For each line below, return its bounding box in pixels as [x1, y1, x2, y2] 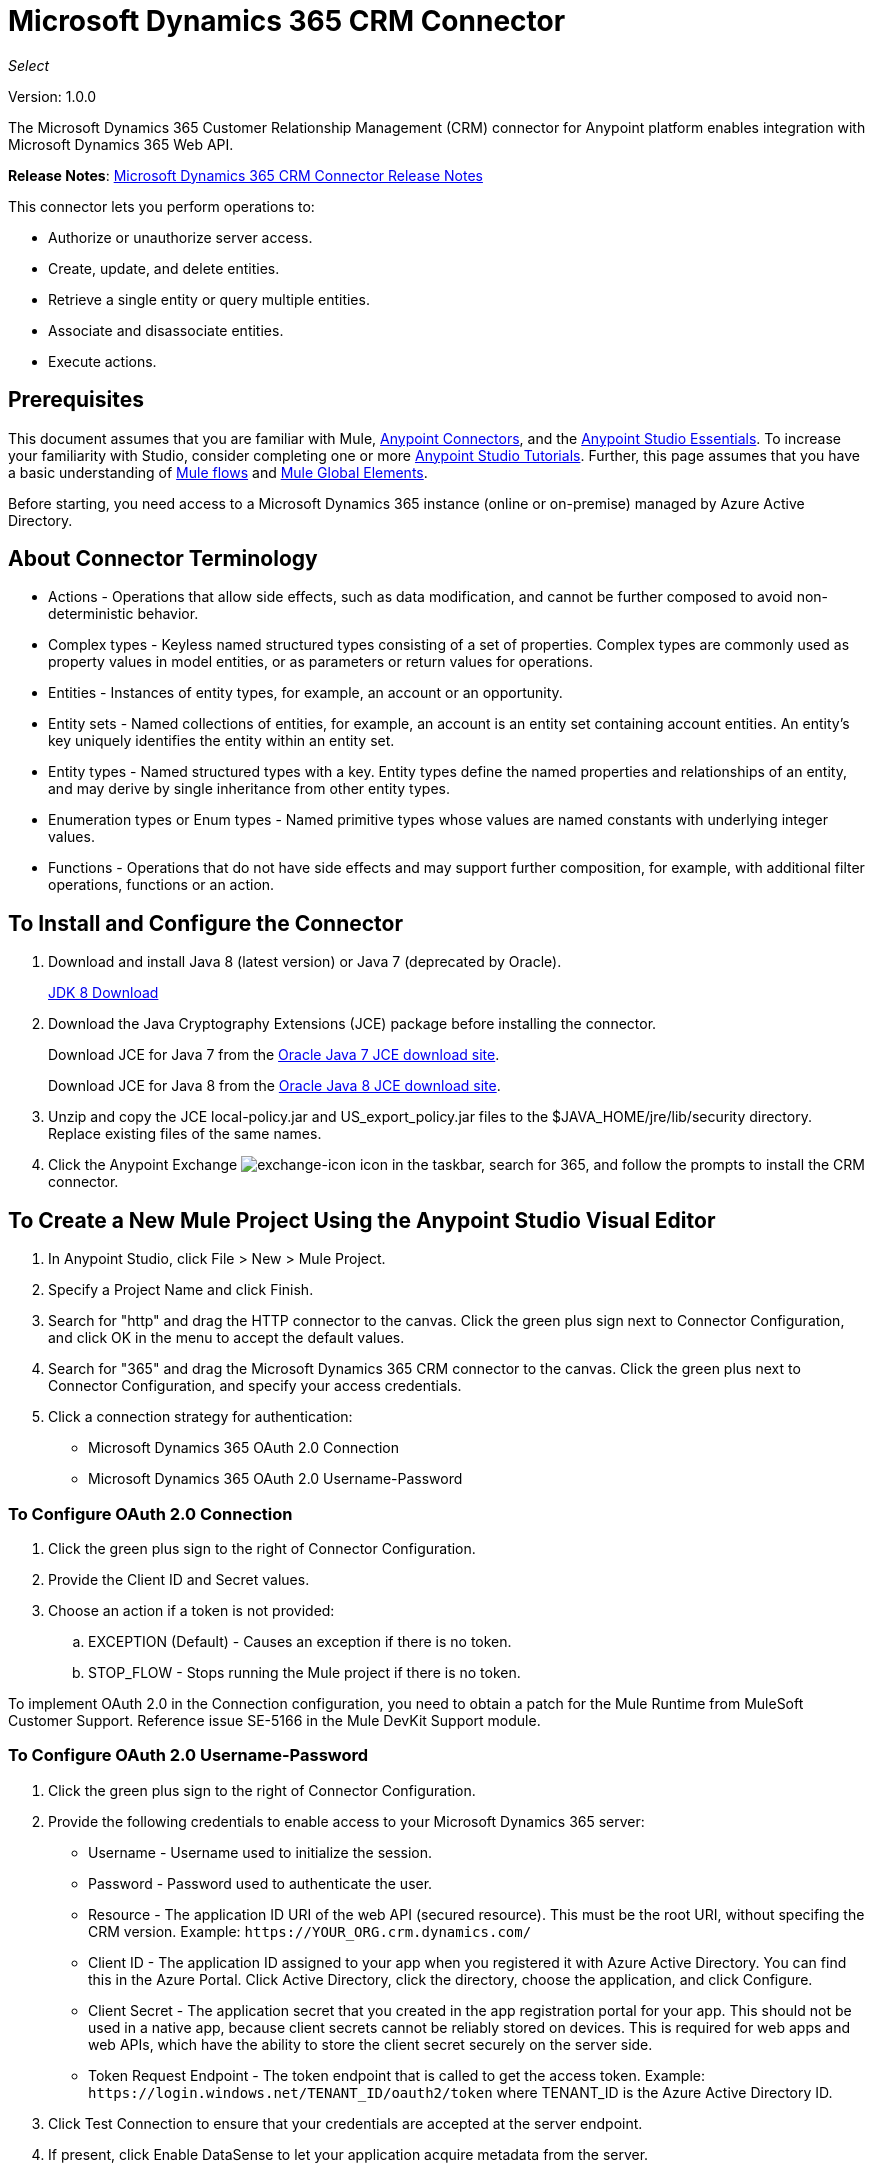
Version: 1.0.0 [8, 87, 97, 105]
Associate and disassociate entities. [48, 321, 284, 339]
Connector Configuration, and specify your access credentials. [48, 1377, 462, 1395]
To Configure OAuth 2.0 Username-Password [8, 1745, 369, 1766]
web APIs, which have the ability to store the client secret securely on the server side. [88, 2035, 653, 2053]
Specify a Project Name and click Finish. [48, 1281, 314, 1299]
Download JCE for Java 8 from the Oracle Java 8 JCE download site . [48, 1077, 501, 1095]
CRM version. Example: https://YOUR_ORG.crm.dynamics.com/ [88, 1922, 532, 1940]
